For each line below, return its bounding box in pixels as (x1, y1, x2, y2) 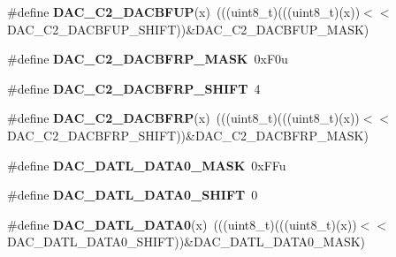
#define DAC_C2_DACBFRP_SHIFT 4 (7, 79, 261, 97)
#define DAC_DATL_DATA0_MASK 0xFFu (7, 155, 286, 174)
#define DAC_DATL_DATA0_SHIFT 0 (7, 185, 258, 204)
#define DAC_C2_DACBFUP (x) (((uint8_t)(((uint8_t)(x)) (7, 3, 361, 20)
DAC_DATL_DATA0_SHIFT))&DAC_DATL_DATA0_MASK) (7, 232, 366, 251)
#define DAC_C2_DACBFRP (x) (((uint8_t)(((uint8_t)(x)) (7, 109, 360, 127)
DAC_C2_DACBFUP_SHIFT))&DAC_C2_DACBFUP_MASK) (7, 19, 369, 38)
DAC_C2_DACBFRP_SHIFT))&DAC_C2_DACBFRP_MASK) (7, 125, 369, 144)
